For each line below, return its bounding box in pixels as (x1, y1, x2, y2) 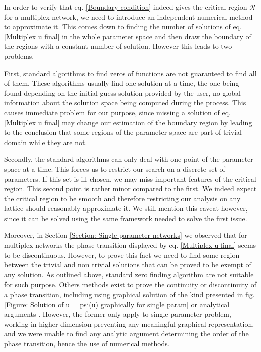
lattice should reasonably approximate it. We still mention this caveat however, (4, 203, 248, 214)
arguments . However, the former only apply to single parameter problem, (4, 309, 231, 319)
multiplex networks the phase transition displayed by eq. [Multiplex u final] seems (4, 240, 256, 250)
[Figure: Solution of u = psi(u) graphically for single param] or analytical (4, 299, 230, 309)
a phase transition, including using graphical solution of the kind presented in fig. (4, 289, 255, 300)
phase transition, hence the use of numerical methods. (4, 338, 170, 348)
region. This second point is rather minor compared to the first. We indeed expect (4, 183, 257, 194)
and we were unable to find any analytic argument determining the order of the (4, 328, 249, 339)
